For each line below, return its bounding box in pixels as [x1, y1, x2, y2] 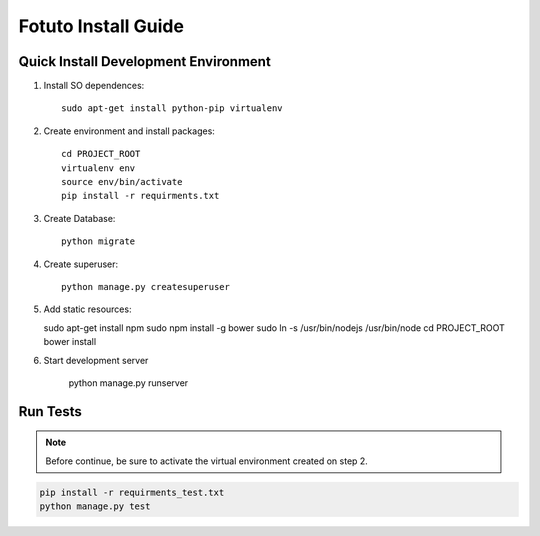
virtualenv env [61, 162, 136, 174]
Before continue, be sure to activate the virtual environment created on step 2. [45, 455, 369, 467]
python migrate [61, 236, 136, 247]
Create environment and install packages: [43, 125, 215, 137]
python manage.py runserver [68, 376, 189, 389]
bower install [43, 336, 97, 348]
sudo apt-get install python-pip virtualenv [61, 103, 284, 114]
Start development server [43, 354, 149, 366]
